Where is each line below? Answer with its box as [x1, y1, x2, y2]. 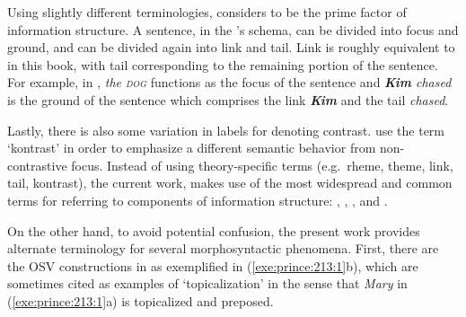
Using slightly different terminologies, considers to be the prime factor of [7, 3, 407, 21]
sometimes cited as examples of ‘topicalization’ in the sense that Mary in [7, 274, 408, 293]
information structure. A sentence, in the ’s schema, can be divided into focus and [7, 20, 459, 39]
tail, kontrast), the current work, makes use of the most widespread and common [7, 173, 453, 192]
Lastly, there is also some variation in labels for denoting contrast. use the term [7, 120, 445, 139]
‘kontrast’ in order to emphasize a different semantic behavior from [7, 138, 376, 157]
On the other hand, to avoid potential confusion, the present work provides [7, 221, 420, 240]
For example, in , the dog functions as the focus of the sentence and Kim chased [7, 73, 452, 92]
